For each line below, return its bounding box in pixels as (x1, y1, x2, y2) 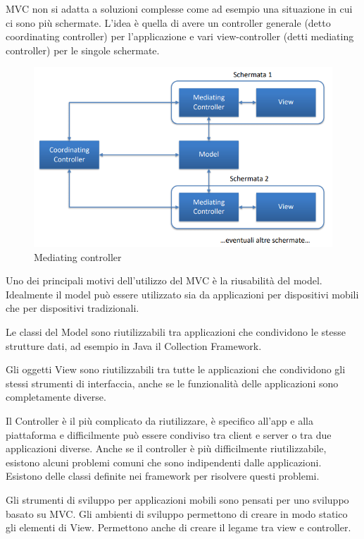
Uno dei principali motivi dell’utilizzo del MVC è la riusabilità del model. (6, 273, 322, 288)
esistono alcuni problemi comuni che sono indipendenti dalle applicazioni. (6, 454, 322, 469)
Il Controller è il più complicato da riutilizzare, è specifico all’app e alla (6, 413, 313, 428)
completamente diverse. (6, 389, 106, 404)
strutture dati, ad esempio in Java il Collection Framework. (6, 338, 262, 353)
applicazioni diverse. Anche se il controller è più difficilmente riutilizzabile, (6, 441, 327, 456)
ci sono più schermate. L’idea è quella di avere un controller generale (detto (6, 15, 331, 30)
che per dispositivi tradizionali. (6, 301, 139, 315)
